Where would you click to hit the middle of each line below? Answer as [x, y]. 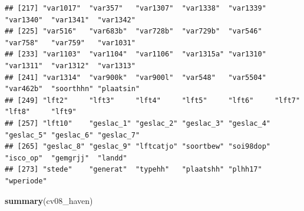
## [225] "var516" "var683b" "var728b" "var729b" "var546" [133, 31]
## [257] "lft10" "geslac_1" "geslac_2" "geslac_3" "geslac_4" [138, 123]
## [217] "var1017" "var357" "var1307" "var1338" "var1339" [136, 8]
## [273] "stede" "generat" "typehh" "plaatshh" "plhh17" [133, 170]
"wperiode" [26, 181]
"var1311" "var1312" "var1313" [70, 66]
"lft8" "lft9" [41, 112]
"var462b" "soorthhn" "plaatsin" [72, 89]
